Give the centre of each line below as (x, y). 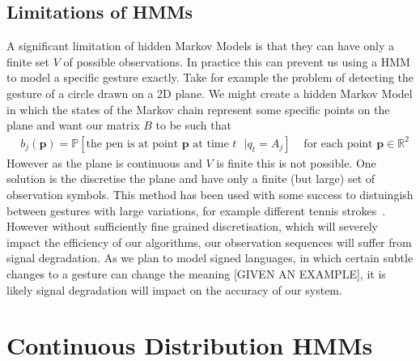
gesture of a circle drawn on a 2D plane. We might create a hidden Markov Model (210, 93)
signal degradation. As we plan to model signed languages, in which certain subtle (210, 258)
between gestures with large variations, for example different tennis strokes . (196, 210)
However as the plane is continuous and (104, 162)
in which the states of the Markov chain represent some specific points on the (198, 109)
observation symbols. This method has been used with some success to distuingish (210, 194)
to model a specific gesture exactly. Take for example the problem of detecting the (210, 77)
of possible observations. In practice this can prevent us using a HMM (237, 61)
